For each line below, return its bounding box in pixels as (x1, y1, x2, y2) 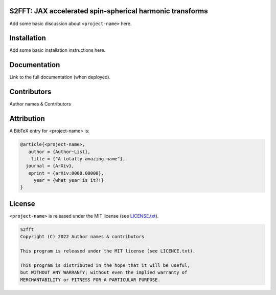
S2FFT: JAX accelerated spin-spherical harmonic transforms (9, 7, 208, 15)
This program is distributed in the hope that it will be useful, (20, 262, 190, 268)
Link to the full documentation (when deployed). (9, 74, 111, 80)
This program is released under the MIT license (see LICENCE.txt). (20, 248, 196, 254)
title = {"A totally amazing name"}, (31, 156, 126, 161)
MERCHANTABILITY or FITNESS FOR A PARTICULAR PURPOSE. (20, 277, 160, 283)
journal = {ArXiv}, (26, 163, 75, 169)
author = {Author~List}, (28, 149, 90, 155)
